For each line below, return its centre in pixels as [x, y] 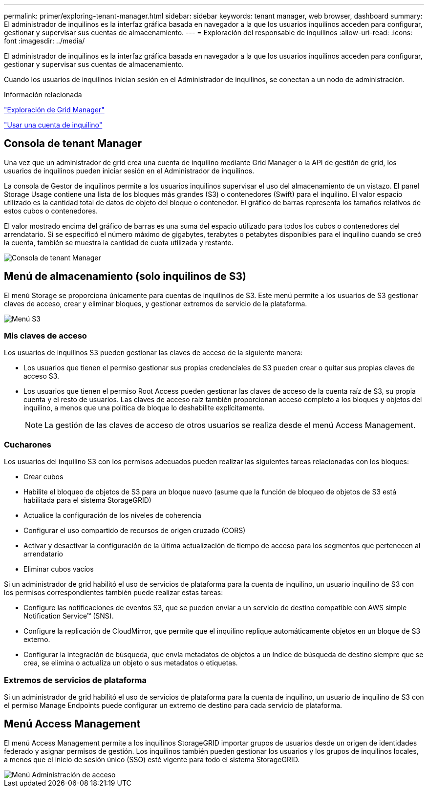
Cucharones [28, 444]
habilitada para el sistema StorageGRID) [87, 500]
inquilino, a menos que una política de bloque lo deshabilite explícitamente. [144, 408]
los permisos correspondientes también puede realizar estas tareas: [114, 593]
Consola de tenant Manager [73, 144]
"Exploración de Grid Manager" [54, 110]
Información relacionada [43, 95]
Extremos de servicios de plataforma [75, 680]
